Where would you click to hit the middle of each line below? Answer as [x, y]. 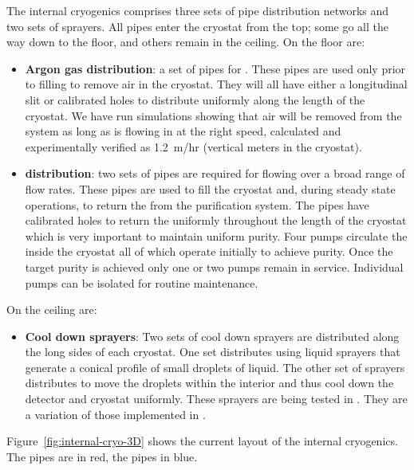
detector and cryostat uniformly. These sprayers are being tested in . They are [216, 399]
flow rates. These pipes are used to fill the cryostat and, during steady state [210, 188]
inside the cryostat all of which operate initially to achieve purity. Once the [209, 251]
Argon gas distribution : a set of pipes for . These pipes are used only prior [215, 68]
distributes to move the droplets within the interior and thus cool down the [209, 383]
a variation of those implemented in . [115, 414]
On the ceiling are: [52, 309]
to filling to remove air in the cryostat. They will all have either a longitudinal [216, 84]
